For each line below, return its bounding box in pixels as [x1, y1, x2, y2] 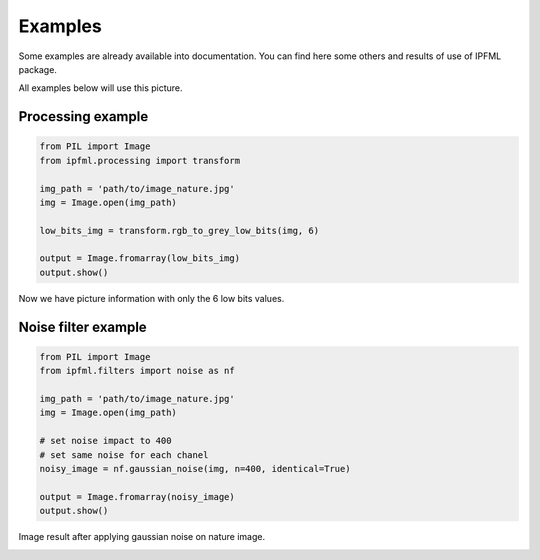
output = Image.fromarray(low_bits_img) [39, 253, 240, 264]
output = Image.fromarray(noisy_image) [39, 491, 235, 502]
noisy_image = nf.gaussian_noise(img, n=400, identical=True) [39, 463, 351, 474]
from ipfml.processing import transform [39, 155, 240, 166]
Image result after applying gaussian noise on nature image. [18, 531, 265, 543]
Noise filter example [18, 318, 147, 335]
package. [18, 63, 57, 75]
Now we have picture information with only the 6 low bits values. [18, 292, 285, 304]
